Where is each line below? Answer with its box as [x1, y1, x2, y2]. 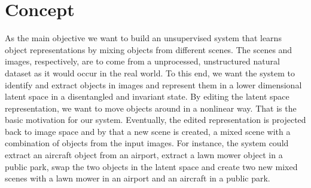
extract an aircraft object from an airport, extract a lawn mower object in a [5, 149, 283, 161]
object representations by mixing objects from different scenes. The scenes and [5, 43, 292, 56]
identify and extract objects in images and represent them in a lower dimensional [5, 78, 302, 91]
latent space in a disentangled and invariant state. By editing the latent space [5, 90, 289, 103]
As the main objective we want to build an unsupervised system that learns [5, 32, 282, 44]
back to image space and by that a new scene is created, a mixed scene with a [5, 125, 291, 137]
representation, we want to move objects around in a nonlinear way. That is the [5, 101, 297, 114]
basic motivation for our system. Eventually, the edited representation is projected [5, 113, 306, 126]
